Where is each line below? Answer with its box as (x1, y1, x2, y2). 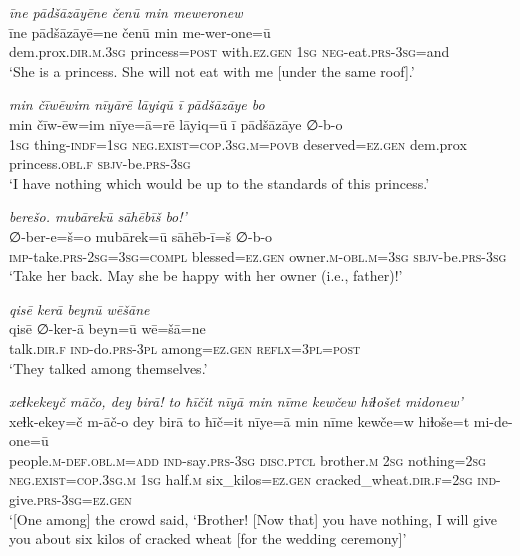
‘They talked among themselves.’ (9, 357, 208, 378)
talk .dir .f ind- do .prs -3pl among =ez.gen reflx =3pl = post (9, 337, 361, 358)
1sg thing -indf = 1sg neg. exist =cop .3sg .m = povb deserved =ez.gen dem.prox (9, 133, 467, 154)
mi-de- (473, 410, 513, 431)
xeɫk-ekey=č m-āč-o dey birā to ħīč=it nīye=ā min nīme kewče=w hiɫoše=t (9, 410, 470, 431)
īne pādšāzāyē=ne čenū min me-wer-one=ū (9, 21, 271, 42)
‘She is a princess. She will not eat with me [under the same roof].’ (9, 60, 415, 81)
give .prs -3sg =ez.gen (9, 489, 132, 510)
